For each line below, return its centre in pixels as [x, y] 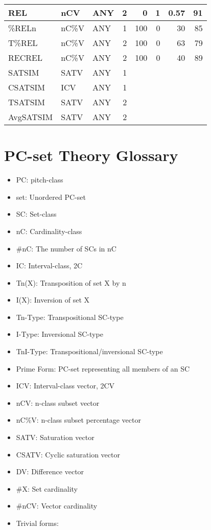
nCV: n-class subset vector [58, 402]
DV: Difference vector [50, 471]
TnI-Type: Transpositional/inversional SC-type [89, 351]
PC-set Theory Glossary [91, 155]
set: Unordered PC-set [51, 197]
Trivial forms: [37, 523]
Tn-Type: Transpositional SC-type [70, 317]
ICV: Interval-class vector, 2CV [65, 386]
